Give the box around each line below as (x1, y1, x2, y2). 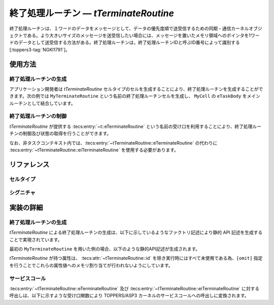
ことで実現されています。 (9, 236, 62, 243)
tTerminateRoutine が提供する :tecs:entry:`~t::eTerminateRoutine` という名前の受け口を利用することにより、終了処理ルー (9, 123, 261, 129)
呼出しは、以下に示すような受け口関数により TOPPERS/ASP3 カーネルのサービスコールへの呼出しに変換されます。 (9, 292, 249, 299)
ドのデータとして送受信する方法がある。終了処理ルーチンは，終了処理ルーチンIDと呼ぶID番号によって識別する (9, 40, 241, 46)
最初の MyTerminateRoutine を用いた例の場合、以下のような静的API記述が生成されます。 (9, 246, 200, 252)
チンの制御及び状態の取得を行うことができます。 (9, 130, 112, 137)
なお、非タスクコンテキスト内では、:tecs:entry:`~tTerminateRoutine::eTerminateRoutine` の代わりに (9, 140, 218, 146)
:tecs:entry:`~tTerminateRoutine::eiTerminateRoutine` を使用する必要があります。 (9, 147, 179, 153)
